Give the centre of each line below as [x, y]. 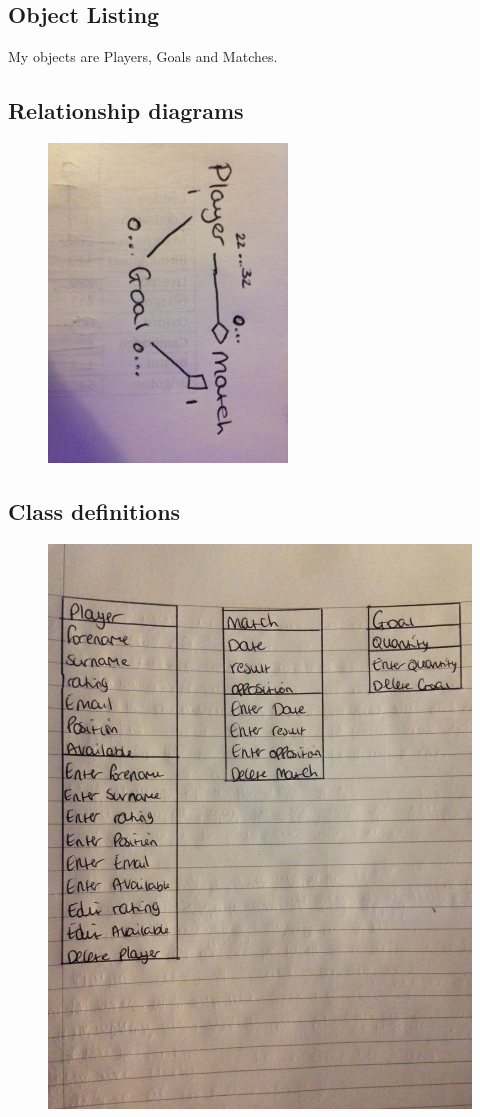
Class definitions [94, 510]
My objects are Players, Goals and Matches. [143, 56]
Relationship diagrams [126, 110]
